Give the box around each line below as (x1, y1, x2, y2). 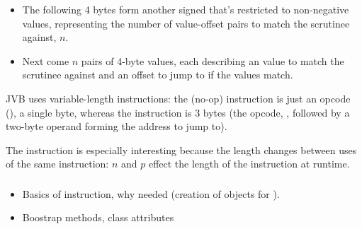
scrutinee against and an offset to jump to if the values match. (22, 67, 293, 82)
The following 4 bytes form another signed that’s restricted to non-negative (22, 2, 349, 16)
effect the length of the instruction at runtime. (148, 156, 350, 171)
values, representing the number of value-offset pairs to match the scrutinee (22, 16, 350, 30)
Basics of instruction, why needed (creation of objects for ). (22, 186, 280, 201)
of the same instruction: (6, 156, 109, 171)
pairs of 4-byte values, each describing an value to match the (81, 53, 344, 68)
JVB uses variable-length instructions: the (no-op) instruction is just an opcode (6, 90, 351, 105)
